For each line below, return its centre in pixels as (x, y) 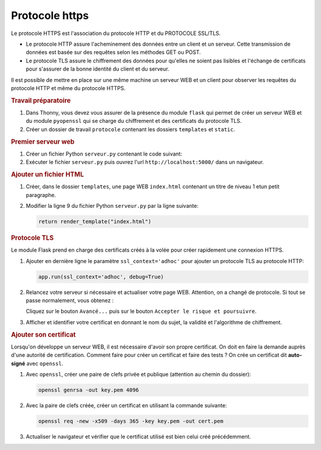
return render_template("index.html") (95, 221)
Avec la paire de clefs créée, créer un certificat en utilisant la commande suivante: (126, 405)
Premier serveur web (43, 141)
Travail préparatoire (41, 100)
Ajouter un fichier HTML (48, 174)
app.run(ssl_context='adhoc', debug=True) (101, 277)
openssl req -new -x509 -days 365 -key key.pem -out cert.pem (131, 421)
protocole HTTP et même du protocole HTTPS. (68, 88)
